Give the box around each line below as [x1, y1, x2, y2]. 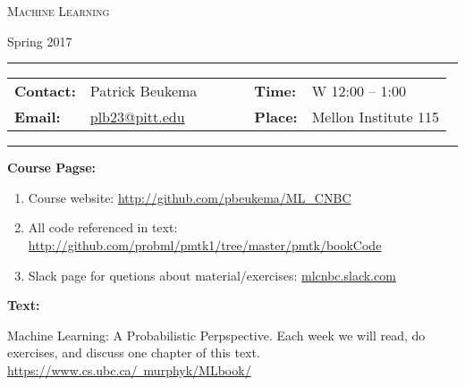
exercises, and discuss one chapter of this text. [7, 343, 260, 362]
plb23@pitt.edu [89, 106, 185, 128]
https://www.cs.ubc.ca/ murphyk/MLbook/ [7, 360, 251, 379]
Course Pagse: [7, 158, 96, 177]
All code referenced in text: [28, 218, 178, 237]
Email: [14, 106, 61, 128]
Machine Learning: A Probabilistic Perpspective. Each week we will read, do [7, 325, 426, 344]
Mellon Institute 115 [311, 106, 440, 128]
